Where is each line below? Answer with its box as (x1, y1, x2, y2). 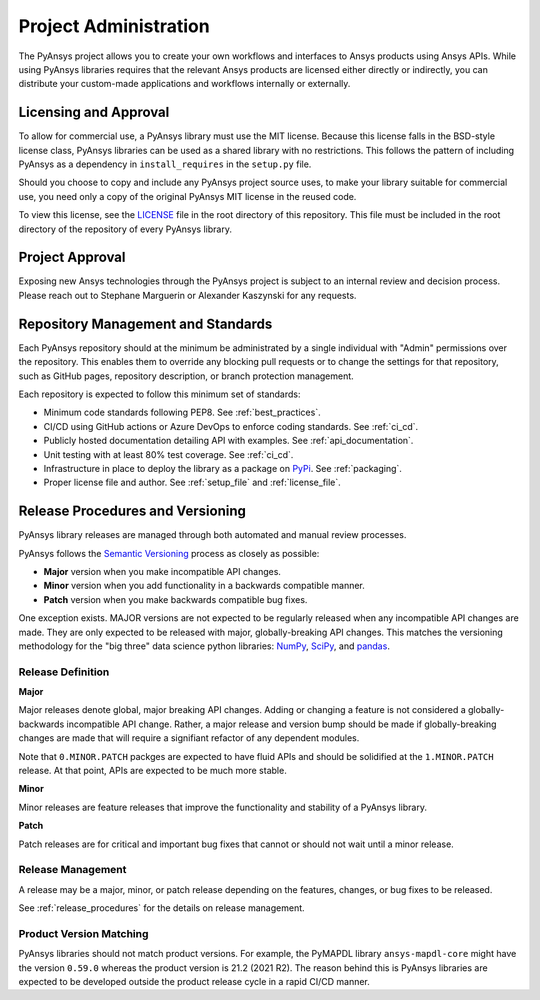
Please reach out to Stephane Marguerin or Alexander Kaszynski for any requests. (18, 289, 357, 301)
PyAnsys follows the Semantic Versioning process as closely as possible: (18, 547, 320, 559)
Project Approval (18, 249, 126, 266)
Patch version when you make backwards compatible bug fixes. (43, 593, 308, 605)
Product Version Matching (18, 926, 149, 940)
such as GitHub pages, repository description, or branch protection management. (18, 370, 354, 382)
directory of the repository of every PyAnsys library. (18, 223, 232, 235)
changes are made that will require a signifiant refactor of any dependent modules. (18, 732, 360, 744)
